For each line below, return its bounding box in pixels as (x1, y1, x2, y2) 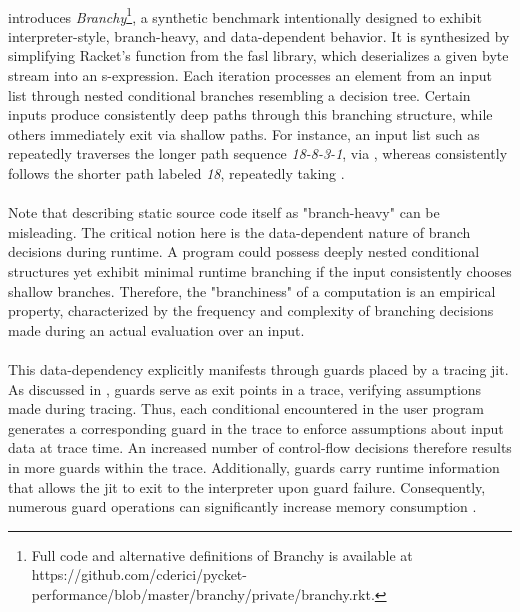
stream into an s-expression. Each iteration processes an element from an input (8, 65, 492, 86)
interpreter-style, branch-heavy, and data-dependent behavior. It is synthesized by (8, 25, 510, 46)
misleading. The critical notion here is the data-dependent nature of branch (8, 221, 471, 242)
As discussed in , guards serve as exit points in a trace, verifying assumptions (8, 378, 482, 399)
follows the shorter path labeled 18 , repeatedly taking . (8, 163, 345, 183)
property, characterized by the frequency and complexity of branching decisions (8, 300, 494, 321)
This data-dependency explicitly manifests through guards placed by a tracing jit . (8, 358, 509, 379)
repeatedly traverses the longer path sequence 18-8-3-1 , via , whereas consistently (8, 143, 508, 164)
